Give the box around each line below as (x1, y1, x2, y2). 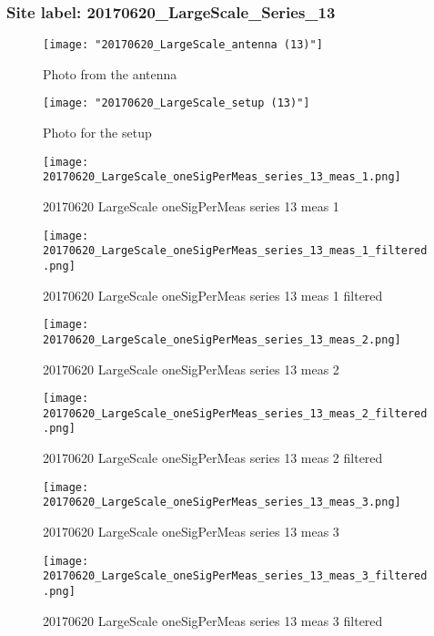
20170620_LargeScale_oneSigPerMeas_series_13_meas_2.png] (43, 333, 401, 346)
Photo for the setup (43, 123, 152, 142)
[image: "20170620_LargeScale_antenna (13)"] (43, 38, 323, 52)
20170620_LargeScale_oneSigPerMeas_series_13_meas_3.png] (43, 496, 401, 509)
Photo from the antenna (43, 64, 177, 83)
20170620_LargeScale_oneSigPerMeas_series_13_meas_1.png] (43, 170, 401, 184)
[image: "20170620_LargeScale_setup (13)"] (43, 97, 310, 110)
